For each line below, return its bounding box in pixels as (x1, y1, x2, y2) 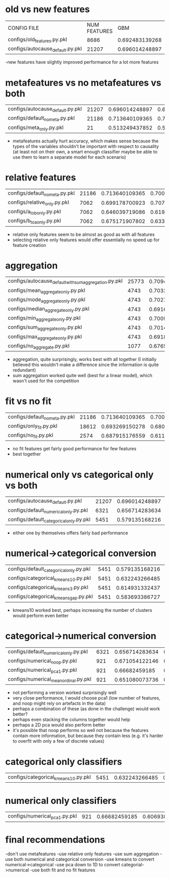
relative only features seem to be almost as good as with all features (12, 231, 155, 237)
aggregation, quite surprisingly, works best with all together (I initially (12, 356, 157, 362)
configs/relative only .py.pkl (8, 199, 69, 207)
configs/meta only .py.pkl (8, 124, 64, 132)
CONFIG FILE (8, 24, 39, 31)
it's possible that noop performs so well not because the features (12, 727, 149, 734)
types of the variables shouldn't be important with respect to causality (12, 143, 159, 149)
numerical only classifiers (5, 795, 117, 807)
